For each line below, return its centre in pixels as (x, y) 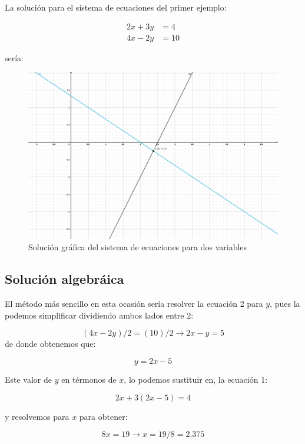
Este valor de (29, 380)
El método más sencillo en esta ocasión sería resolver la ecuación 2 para (134, 304)
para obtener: (103, 416)
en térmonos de (89, 380)
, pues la (285, 304)
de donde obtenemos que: (50, 344)
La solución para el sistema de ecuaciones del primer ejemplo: (116, 7)
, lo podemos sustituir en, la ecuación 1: (196, 380)
